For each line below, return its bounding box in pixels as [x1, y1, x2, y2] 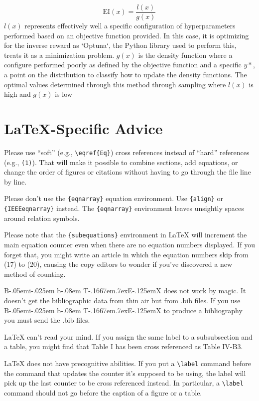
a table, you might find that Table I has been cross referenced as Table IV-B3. [4, 341, 243, 352]
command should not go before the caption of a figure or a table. [4, 387, 202, 398]
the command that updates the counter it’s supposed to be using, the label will [4, 368, 246, 378]
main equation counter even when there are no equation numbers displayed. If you [4, 239, 255, 249]
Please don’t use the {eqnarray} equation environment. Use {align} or [4, 193, 223, 203]
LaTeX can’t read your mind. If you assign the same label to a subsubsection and [4, 331, 253, 342]
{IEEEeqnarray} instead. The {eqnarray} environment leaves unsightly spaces [4, 203, 244, 213]
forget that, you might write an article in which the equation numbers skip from [4, 249, 249, 259]
